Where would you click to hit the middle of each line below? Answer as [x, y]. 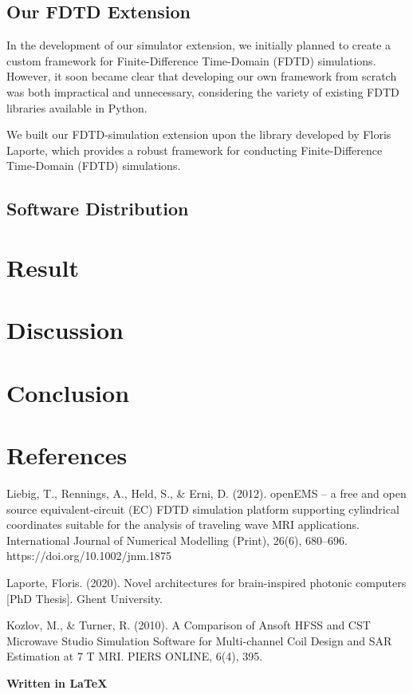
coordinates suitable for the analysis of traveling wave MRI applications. [183, 524]
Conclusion [68, 392]
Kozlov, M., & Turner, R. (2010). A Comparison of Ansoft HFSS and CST [189, 625]
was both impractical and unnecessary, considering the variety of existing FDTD [203, 91]
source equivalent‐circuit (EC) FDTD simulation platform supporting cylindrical [203, 509]
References [67, 455]
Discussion [65, 330]
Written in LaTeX [57, 682]
